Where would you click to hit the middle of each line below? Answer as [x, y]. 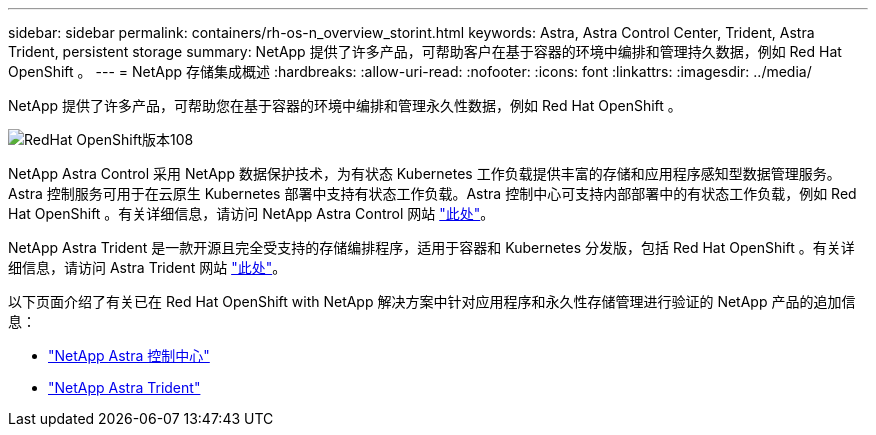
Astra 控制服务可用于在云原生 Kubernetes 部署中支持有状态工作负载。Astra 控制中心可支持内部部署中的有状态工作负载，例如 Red [432, 193]
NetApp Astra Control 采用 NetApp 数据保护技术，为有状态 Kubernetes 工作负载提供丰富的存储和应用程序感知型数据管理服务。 [424, 173]
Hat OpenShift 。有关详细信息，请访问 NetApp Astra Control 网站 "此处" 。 [251, 213]
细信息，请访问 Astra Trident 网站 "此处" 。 [147, 267]
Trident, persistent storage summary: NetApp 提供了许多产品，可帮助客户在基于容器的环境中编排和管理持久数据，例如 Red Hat [425, 51]
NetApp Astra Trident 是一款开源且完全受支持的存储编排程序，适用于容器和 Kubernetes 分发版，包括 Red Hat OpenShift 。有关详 [431, 247]
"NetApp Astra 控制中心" [129, 355]
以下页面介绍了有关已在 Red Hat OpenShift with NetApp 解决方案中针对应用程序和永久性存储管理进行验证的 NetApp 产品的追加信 [432, 301]
